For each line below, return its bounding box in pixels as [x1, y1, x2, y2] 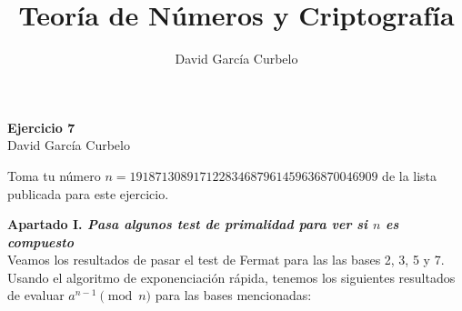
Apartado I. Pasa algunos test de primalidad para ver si [7, 215, 368, 234]
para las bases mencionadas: [155, 286, 312, 305]
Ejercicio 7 [7, 117, 75, 136]
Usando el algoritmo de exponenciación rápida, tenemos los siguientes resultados [7, 267, 456, 286]
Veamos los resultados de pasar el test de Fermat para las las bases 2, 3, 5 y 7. [7, 250, 445, 269]
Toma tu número [7, 166, 101, 185]
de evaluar [7, 286, 65, 305]
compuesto [7, 232, 75, 251]
